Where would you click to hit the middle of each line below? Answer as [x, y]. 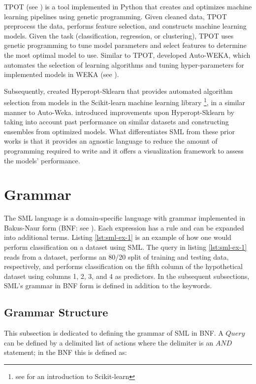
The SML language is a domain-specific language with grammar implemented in [125, 218]
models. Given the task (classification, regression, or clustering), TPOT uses [119, 35]
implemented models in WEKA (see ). [62, 74]
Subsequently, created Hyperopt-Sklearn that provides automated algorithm [118, 91]
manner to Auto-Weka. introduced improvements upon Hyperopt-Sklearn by [119, 112]
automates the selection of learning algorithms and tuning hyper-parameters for [124, 64]
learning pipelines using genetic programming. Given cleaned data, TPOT [115, 16]
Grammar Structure [56, 312]
